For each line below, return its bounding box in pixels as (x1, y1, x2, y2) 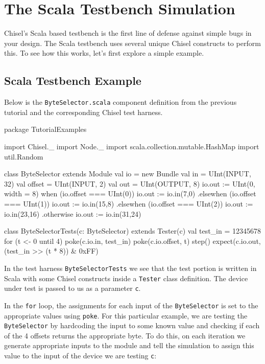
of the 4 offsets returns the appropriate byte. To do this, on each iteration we (4, 330, 246, 340)
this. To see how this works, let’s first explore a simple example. (4, 48, 204, 58)
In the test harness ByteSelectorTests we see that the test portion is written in (4, 262, 257, 273)
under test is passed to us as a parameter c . (4, 283, 141, 293)
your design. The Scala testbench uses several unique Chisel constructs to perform (4, 37, 261, 48)
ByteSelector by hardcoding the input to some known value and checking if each (4, 320, 260, 331)
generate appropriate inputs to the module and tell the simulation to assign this (4, 340, 254, 351)
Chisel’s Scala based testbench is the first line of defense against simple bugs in (4, 28, 252, 38)
